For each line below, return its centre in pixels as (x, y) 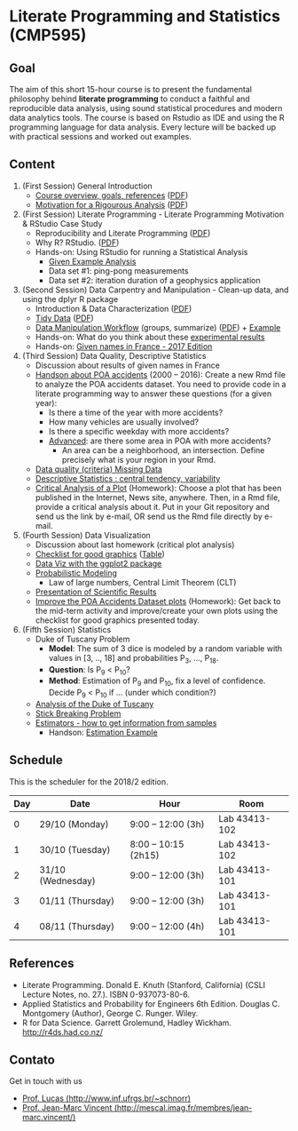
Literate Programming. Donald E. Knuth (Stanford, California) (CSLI (144, 984)
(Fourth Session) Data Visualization (86, 535)
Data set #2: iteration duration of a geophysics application (154, 280)
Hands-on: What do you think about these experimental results (150, 337)
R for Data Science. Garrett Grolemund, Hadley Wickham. (127, 1023)
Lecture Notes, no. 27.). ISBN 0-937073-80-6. (106, 994)
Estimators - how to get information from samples (126, 723)
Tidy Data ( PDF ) (65, 318)
